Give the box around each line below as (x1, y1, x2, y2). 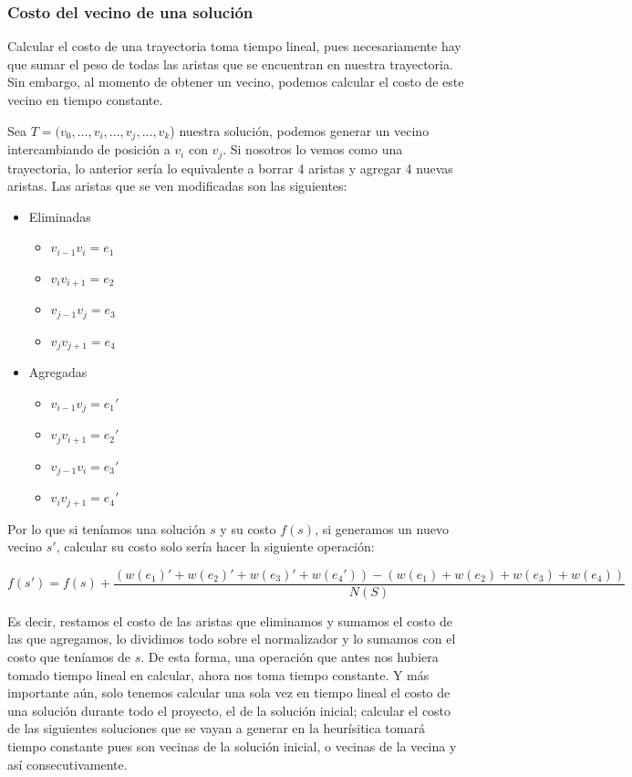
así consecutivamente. (7, 754, 128, 773)
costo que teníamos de (7, 647, 131, 667)
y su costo (220, 519, 276, 538)
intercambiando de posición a (7, 140, 171, 159)
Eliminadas (28, 206, 91, 226)
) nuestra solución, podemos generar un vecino (170, 121, 430, 140)
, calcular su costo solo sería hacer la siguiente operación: (56, 537, 375, 556)
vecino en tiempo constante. (7, 90, 163, 109)
